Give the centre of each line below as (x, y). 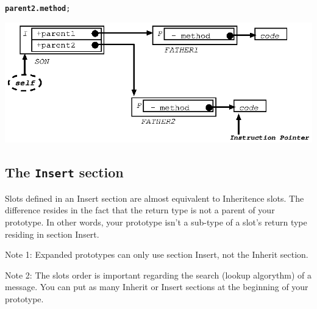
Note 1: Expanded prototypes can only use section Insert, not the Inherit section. (157, 254)
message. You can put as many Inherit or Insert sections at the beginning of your (157, 287)
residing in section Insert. (52, 234)
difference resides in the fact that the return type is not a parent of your (140, 210)
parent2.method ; (38, 9)
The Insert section (64, 172)
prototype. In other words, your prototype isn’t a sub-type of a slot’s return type (156, 222)
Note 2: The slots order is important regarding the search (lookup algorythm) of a (158, 275)
